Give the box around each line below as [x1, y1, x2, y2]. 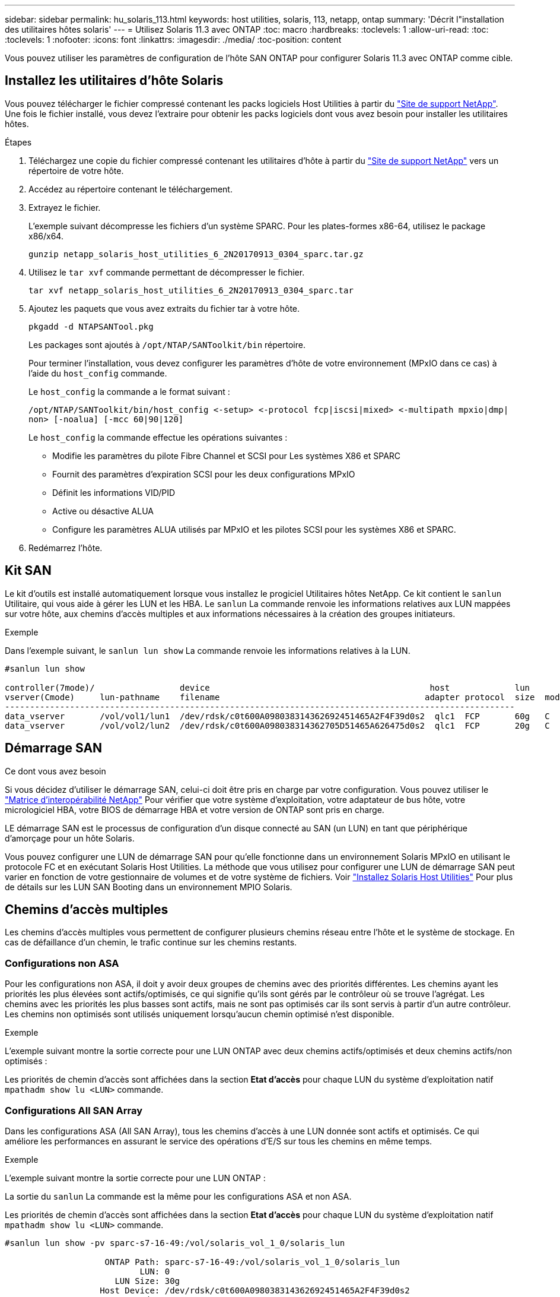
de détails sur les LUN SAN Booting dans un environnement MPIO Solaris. [5, 881, 292, 892]
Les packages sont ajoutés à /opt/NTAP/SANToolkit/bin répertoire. [28, 339, 306, 350]
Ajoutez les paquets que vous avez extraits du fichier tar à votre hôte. [28, 303, 300, 314]
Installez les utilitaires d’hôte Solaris [5, 73, 224, 88]
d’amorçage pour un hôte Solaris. [5, 833, 135, 843]
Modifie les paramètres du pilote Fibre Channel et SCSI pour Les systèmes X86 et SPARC [52, 450, 401, 461]
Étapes [5, 137, 32, 147]
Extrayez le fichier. [28, 202, 101, 213]
